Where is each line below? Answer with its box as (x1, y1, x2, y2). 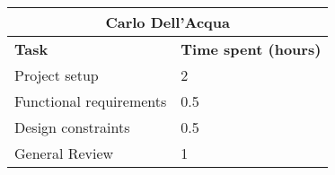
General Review (14, 143, 114, 163)
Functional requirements (14, 91, 167, 111)
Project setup (14, 65, 99, 85)
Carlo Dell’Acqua (105, 12, 230, 32)
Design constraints (14, 117, 130, 137)
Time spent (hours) (181, 39, 322, 59)
